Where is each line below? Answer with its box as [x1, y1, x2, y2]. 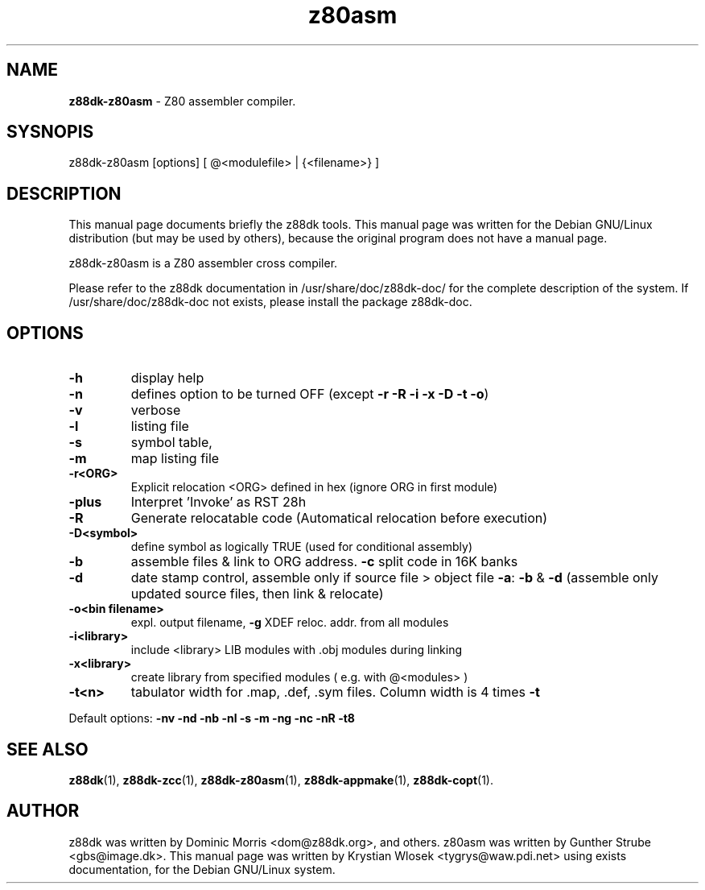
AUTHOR [6, 801, 80, 822]
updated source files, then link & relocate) [130, 586, 384, 602]
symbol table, [130, 434, 212, 451]
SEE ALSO [6, 739, 89, 760]
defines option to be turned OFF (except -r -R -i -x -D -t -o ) [130, 386, 489, 403]
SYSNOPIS [6, 122, 94, 143]
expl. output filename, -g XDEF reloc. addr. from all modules [130, 615, 449, 630]
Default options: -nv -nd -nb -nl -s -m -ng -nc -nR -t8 [68, 711, 355, 726]
